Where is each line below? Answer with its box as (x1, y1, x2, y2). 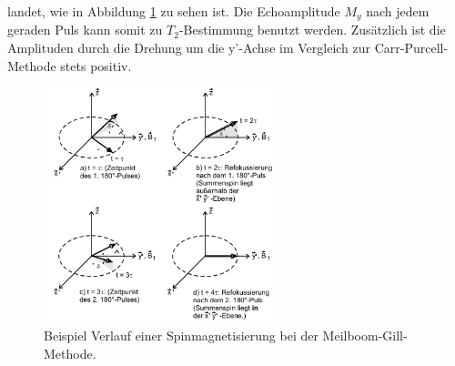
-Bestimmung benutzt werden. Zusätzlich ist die (178, 20, 446, 39)
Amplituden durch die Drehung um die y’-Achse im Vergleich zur (7, 38, 371, 57)
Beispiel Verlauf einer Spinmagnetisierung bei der (44, 326, 318, 345)
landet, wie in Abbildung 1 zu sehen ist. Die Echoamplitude (7, 2, 340, 20)
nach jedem (366, 2, 430, 20)
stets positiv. (60, 56, 132, 75)
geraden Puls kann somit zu (7, 20, 163, 39)
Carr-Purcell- (374, 38, 449, 57)
